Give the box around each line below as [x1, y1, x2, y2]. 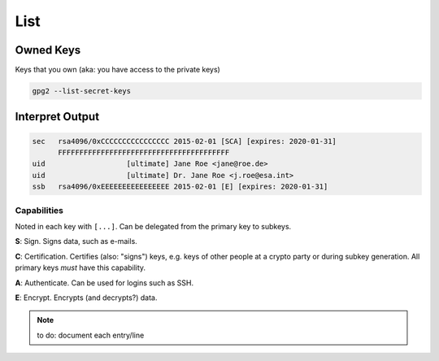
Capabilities [15, 204, 64, 215]
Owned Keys [15, 43, 81, 57]
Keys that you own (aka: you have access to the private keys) [15, 65, 221, 75]
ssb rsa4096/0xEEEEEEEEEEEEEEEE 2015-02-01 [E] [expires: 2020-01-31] [32, 182, 328, 191]
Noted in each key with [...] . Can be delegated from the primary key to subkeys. [15, 221, 292, 231]
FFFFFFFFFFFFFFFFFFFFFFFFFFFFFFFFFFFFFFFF [58, 148, 230, 158]
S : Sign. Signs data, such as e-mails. [15, 237, 137, 246]
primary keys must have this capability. [15, 263, 146, 272]
